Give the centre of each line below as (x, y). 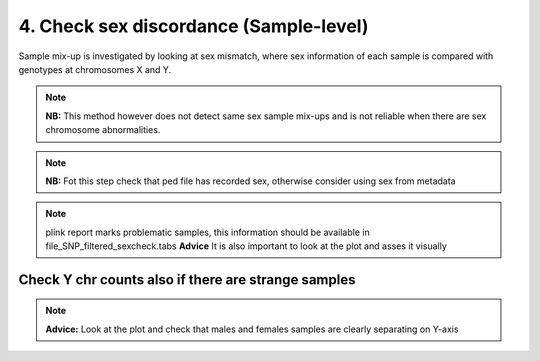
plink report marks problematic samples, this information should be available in (207, 232)
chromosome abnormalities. (103, 130)
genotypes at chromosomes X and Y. (95, 69)
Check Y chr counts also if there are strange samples (187, 279)
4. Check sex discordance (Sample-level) (193, 26)
